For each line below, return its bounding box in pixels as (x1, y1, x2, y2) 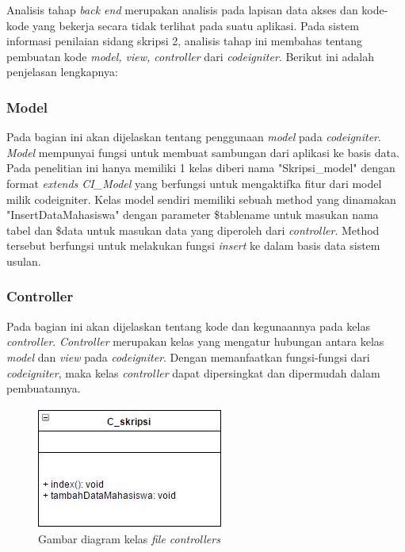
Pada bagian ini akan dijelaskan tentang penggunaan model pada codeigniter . (6, 128, 381, 145)
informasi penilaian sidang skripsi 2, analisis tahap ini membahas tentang (6, 33, 363, 49)
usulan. (6, 252, 41, 269)
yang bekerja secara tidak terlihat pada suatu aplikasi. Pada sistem (32, 17, 359, 33)
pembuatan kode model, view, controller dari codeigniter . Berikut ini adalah (6, 48, 374, 64)
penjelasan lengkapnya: (6, 63, 118, 80)
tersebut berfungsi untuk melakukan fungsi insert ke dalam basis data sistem (6, 237, 380, 254)
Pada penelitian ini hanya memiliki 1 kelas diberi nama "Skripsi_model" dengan (6, 159, 395, 176)
